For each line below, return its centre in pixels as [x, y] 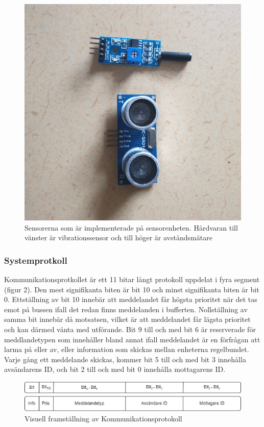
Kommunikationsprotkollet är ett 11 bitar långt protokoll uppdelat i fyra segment [132, 279]
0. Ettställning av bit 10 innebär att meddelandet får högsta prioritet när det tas [131, 299]
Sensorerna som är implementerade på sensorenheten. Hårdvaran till [131, 227]
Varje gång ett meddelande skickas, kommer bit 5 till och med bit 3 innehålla [125, 359]
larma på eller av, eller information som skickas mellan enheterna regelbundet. [127, 349]
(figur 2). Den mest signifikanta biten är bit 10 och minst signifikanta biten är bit [132, 289]
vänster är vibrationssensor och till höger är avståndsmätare [118, 237]
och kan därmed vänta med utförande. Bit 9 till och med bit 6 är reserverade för [130, 329]
